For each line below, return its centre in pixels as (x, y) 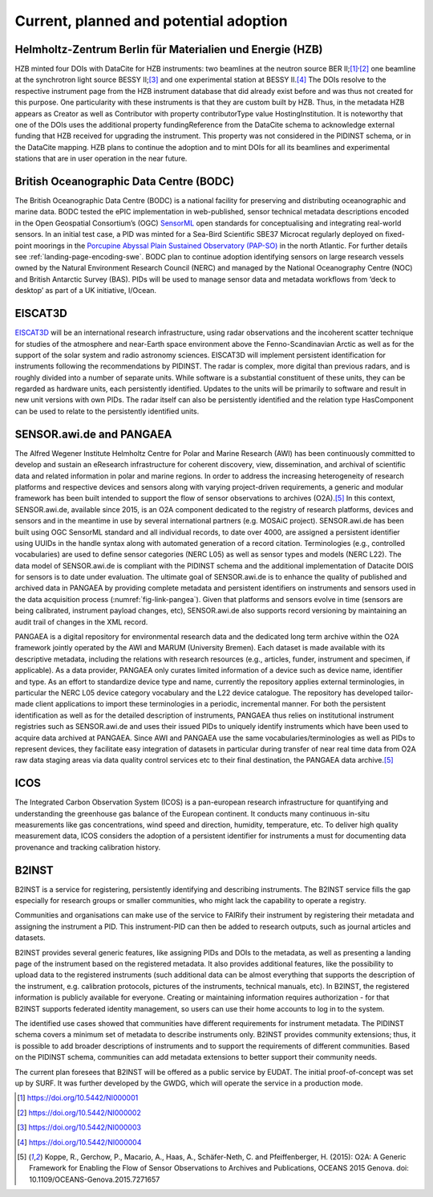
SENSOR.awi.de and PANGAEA (93, 434)
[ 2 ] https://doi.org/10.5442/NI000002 (79, 1113)
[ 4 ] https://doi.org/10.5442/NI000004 (79, 1142)
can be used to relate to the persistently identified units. (107, 411)
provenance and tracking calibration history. (87, 847)
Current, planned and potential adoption (151, 21)
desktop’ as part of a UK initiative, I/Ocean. (85, 291)
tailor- (403, 692)
